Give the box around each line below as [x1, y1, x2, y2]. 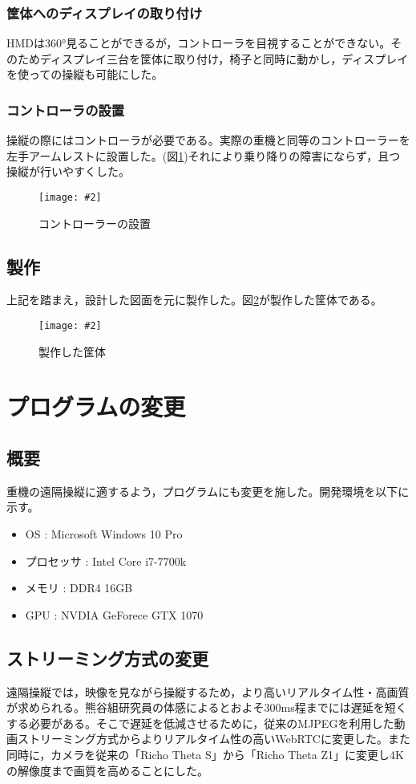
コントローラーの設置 [38, 214, 151, 231]
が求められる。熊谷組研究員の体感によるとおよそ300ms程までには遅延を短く [6, 699, 407, 716]
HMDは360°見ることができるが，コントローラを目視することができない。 [6, 35, 391, 51]
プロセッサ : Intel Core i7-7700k [25, 552, 187, 569]
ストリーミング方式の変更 [6, 645, 208, 670]
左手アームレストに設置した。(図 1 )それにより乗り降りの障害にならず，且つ [6, 147, 401, 164]
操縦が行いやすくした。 [6, 163, 130, 180]
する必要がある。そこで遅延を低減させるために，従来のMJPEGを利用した [6, 714, 394, 731]
